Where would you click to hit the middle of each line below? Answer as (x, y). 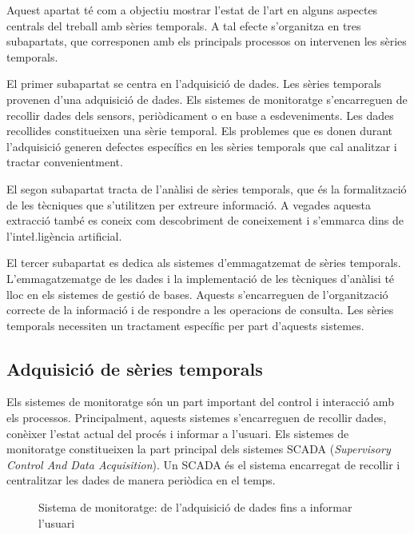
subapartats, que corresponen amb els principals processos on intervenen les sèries (207, 41)
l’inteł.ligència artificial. (64, 235)
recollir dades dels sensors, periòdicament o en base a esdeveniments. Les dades (200, 115)
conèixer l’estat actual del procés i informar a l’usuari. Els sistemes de (178, 433)
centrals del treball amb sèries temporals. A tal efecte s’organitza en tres (184, 25)
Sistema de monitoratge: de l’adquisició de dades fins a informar (195, 507)
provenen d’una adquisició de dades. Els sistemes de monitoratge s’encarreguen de (207, 99)
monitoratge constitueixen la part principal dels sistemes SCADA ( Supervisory (199, 449)
